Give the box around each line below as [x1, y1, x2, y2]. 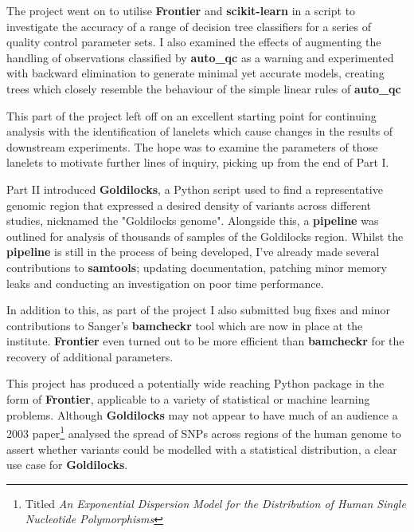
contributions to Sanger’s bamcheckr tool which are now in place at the [6, 317, 363, 333]
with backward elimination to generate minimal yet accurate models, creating [6, 65, 385, 81]
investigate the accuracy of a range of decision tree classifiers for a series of [6, 18, 372, 34]
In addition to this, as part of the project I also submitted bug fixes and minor [6, 301, 390, 318]
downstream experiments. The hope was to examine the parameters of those [6, 138, 378, 155]
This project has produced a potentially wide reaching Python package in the [6, 375, 385, 392]
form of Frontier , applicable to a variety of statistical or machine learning [6, 391, 370, 408]
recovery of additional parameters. [6, 348, 174, 365]
